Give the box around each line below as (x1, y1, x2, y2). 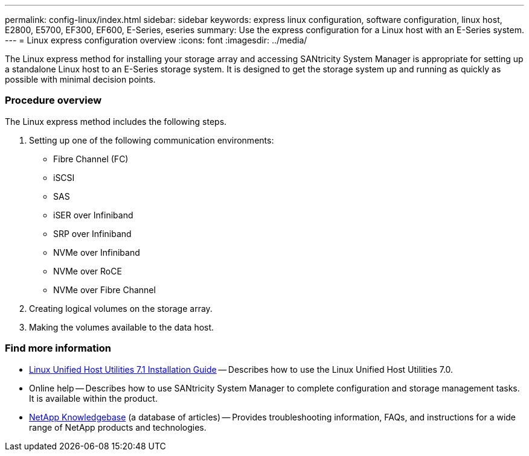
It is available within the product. (29, 393, 158, 404)
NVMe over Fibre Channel (53, 284, 156, 295)
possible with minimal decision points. (5, 74, 156, 84)
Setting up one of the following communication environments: (29, 135, 274, 145)
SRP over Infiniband (53, 228, 132, 239)
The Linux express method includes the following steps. (5, 116, 227, 127)
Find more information (5, 342, 111, 355)
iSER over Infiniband (53, 209, 133, 220)
